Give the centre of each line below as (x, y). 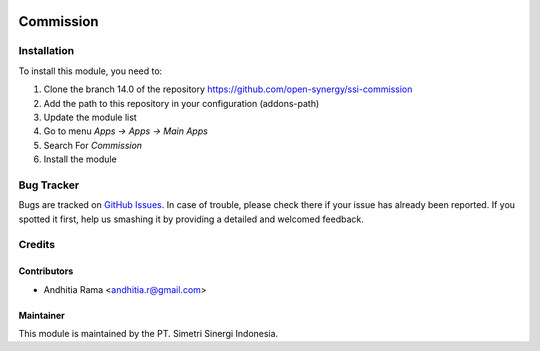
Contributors (46, 271)
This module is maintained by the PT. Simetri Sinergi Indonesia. (148, 333)
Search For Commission (93, 145)
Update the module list (90, 117)
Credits (36, 245)
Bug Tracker (49, 185)
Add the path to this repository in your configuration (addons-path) (181, 103)
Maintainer (41, 315)
